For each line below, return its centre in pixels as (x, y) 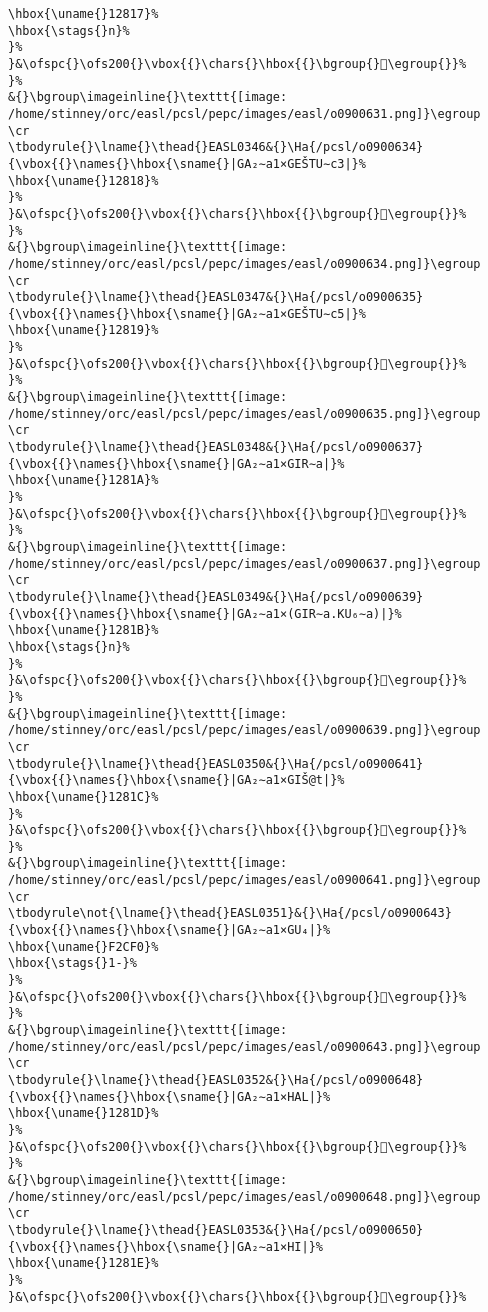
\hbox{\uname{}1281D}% (83, 1113)
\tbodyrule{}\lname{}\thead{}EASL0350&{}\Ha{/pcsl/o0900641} (216, 763)
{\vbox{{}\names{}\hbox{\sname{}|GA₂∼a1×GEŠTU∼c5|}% (187, 313)
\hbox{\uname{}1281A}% (83, 480)
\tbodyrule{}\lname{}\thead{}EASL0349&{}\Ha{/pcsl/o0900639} (216, 596)
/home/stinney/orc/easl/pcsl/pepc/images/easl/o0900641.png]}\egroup (244, 880)
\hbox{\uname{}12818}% (83, 180)
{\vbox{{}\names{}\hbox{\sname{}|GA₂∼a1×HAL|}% (169, 1096)
